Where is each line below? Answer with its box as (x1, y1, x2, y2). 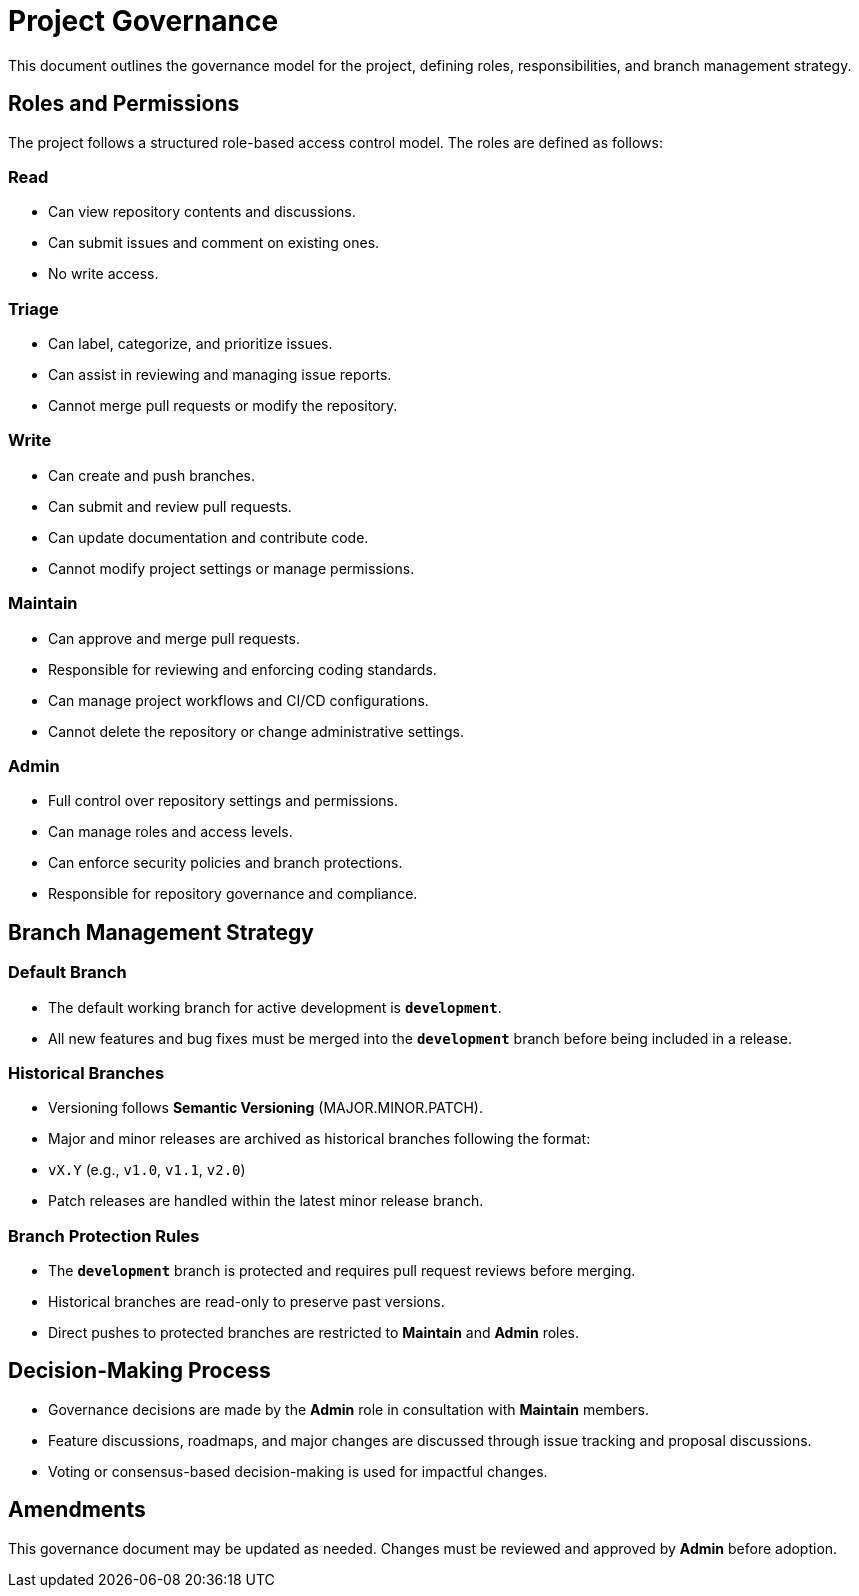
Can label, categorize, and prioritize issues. (48, 335, 333, 353)
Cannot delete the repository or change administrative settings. (48, 722, 465, 740)
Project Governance (8, 4, 279, 38)
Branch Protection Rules (8, 1225, 200, 1246)
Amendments (8, 1497, 146, 1523)
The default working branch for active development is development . (48, 998, 502, 1016)
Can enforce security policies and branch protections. (48, 854, 403, 872)
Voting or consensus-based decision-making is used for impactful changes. (48, 1462, 548, 1480)
